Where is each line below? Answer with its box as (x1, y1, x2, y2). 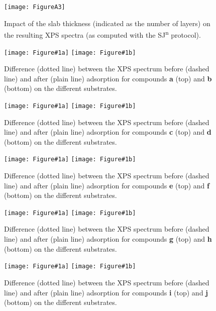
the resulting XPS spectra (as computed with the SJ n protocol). (4, 28, 201, 40)
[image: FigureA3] (4, 4, 65, 11)
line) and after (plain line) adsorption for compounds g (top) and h (4, 234, 212, 244)
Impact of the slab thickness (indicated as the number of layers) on (4, 18, 210, 28)
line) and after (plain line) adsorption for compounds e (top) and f (4, 180, 209, 190)
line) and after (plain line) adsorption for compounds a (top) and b (4, 73, 212, 83)
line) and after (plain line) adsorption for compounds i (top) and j (4, 287, 208, 297)
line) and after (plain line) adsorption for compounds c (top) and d (4, 127, 211, 137)
